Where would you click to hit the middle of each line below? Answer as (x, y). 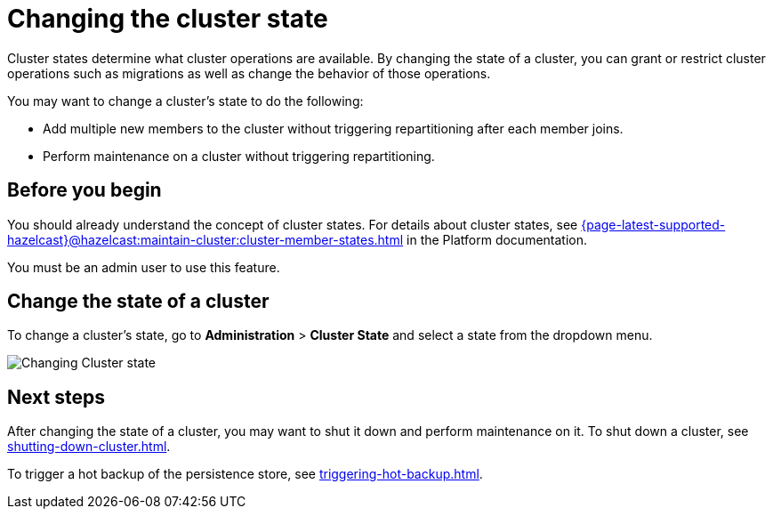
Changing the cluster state (168, 19)
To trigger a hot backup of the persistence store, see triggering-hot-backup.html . (245, 474)
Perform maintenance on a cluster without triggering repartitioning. (239, 156)
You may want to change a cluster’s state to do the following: (185, 101)
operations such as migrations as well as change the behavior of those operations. (249, 73)
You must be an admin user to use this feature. (144, 267)
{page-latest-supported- (653, 224)
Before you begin (85, 190)
